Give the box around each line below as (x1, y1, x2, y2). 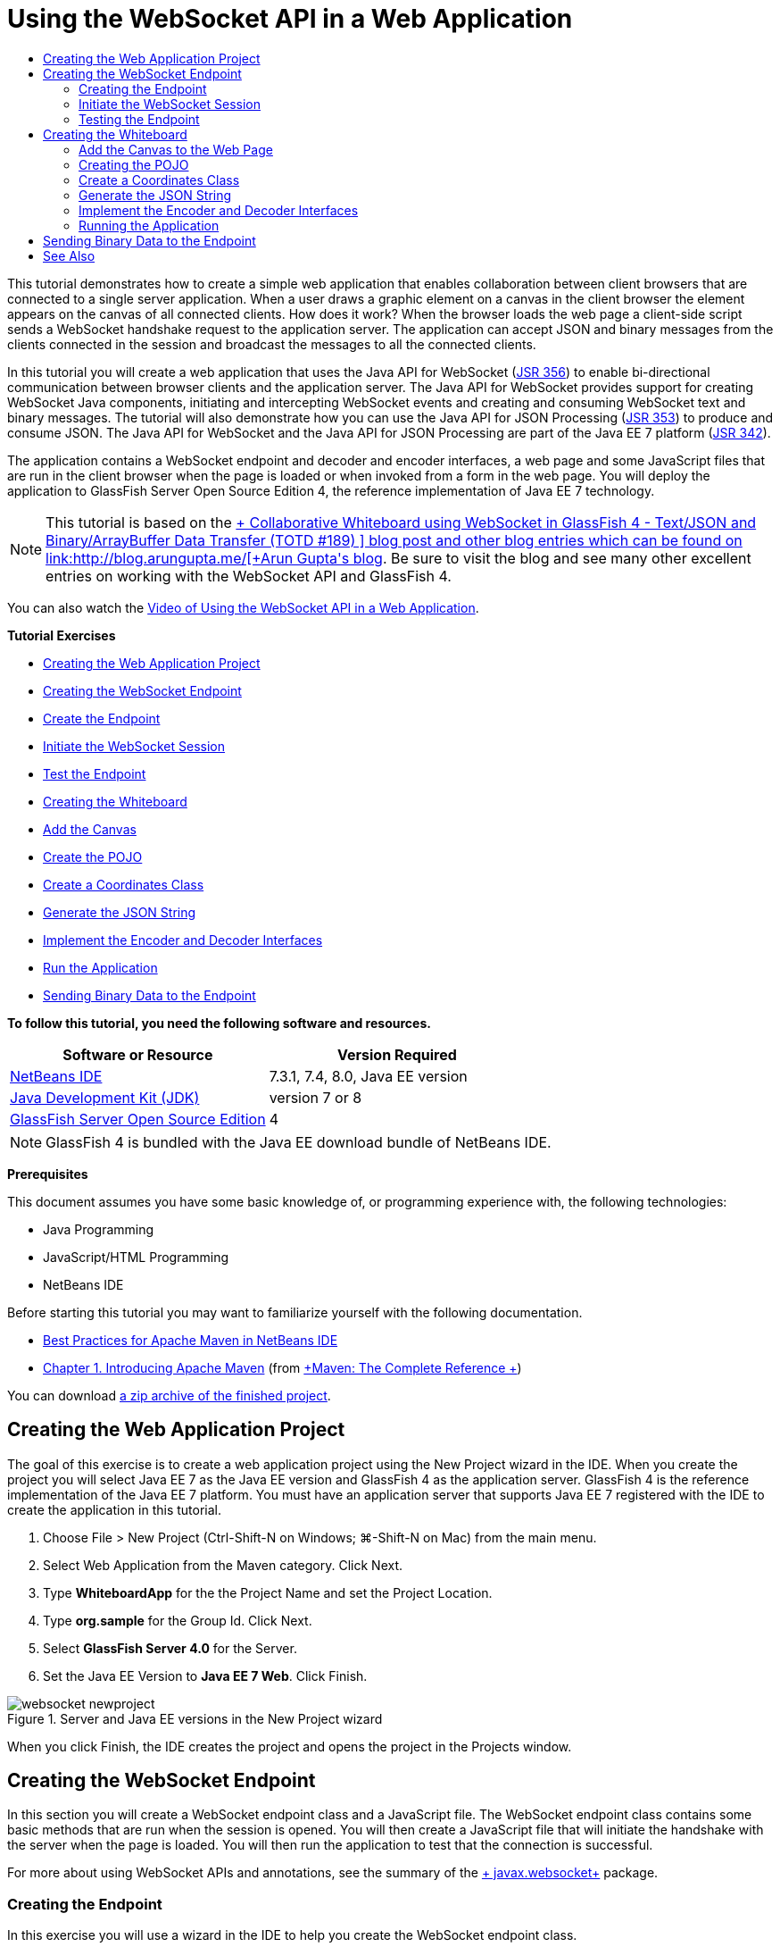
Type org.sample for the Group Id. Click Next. (43, 1612, 312, 1628)
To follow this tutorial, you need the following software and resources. (7, 1015, 431, 1031)
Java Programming (43, 1221, 154, 1237)
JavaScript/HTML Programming (43, 1249, 229, 1265)
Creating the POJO (79, 156, 189, 172)
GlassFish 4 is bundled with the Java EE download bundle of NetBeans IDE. (46, 1132, 552, 1151)
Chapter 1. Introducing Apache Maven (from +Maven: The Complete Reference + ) (43, 1359, 522, 1375)
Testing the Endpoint (79, 111, 200, 127)
